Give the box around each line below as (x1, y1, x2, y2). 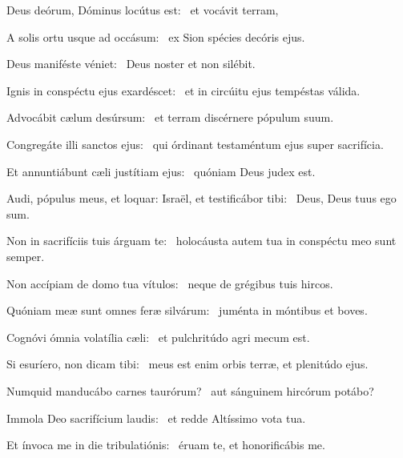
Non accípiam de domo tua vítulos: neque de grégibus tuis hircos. (6, 275, 333, 291)
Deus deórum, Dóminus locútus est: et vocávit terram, (6, 2, 279, 18)
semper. (6, 247, 45, 264)
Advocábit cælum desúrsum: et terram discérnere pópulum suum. (6, 109, 334, 126)
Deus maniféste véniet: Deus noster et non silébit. (6, 55, 256, 72)
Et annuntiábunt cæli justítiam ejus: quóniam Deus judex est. (6, 163, 316, 179)
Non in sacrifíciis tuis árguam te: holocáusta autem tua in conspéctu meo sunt (6, 232, 397, 249)
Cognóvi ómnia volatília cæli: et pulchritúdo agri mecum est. (6, 328, 310, 345)
